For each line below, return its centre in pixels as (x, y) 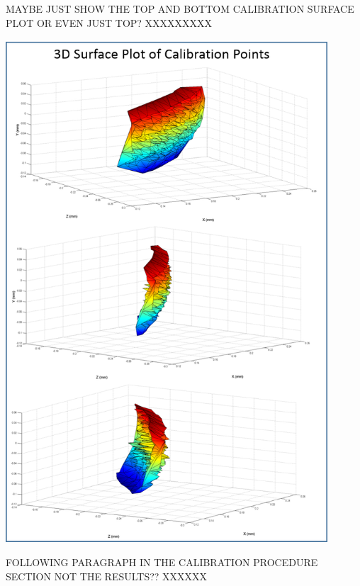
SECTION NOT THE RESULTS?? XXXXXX (107, 576)
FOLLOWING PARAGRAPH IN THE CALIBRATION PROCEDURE (162, 562)
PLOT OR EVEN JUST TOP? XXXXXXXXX (109, 22)
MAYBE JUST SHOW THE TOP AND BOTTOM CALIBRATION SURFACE (180, 9)
